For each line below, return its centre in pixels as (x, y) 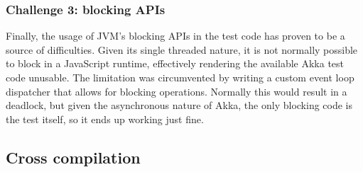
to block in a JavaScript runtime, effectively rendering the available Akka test (175, 63)
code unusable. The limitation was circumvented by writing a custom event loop (180, 77)
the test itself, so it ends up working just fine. (105, 119)
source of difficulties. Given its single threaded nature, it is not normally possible (182, 49)
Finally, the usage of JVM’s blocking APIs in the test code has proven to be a (175, 36)
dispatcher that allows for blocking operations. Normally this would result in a (177, 91)
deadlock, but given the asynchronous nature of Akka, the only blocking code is (179, 105)
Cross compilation (73, 157)
